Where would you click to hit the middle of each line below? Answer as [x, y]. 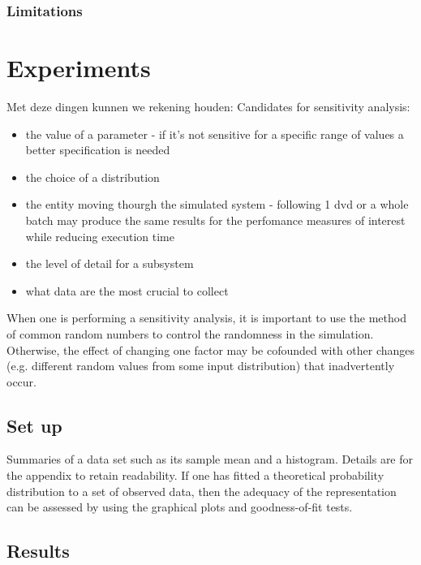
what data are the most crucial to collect [127, 290]
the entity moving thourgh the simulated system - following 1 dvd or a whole [217, 204]
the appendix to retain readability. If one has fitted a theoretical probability [195, 475]
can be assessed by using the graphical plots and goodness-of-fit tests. [180, 507]
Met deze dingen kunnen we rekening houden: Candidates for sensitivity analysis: [208, 106]
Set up [34, 425]
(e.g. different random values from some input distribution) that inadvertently [201, 366]
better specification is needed [98, 150]
